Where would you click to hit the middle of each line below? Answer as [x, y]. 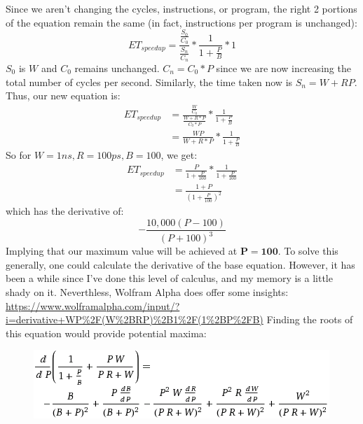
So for [19, 155]
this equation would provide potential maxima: [106, 333]
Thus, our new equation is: [63, 96]
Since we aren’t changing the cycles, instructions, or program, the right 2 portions [181, 8]
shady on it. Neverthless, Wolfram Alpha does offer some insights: [147, 292]
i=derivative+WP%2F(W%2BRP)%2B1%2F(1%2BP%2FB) [135, 319]
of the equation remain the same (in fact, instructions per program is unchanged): [181, 22]
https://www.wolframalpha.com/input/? [93, 305]
